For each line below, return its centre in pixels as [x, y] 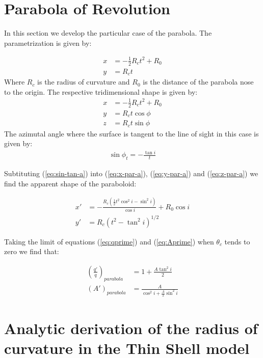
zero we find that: [32, 251]
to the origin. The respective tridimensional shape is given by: [101, 91]
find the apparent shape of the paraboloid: [70, 183]
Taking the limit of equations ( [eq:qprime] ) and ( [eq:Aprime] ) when [109, 241]
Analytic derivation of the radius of [131, 328]
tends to [237, 241]
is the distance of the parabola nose [198, 82]
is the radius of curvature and [84, 82]
